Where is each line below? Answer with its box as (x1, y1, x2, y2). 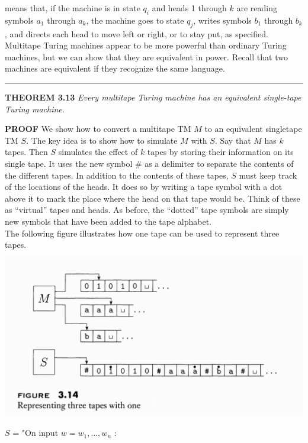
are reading (236, 2, 277, 14)
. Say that (214, 134, 251, 146)
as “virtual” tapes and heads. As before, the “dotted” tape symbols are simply (5, 203, 289, 216)
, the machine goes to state (86, 14, 184, 26)
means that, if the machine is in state (5, 2, 140, 14)
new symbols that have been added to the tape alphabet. (5, 215, 211, 227)
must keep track (239, 169, 297, 181)
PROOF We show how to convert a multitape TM (5, 122, 191, 135)
